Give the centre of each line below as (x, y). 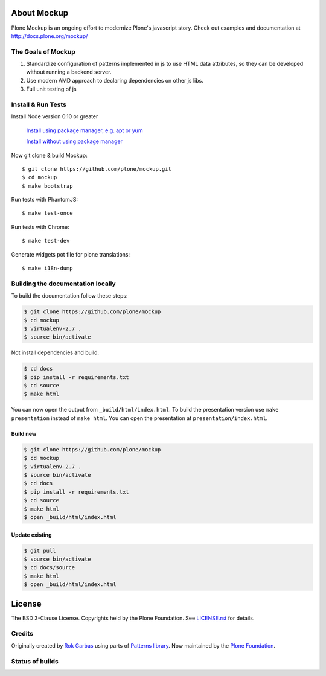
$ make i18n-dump (47, 268)
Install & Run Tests (39, 104)
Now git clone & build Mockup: (49, 155)
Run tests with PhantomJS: (45, 200)
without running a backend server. (69, 72)
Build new (24, 433)
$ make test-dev (46, 241)
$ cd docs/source (50, 568)
